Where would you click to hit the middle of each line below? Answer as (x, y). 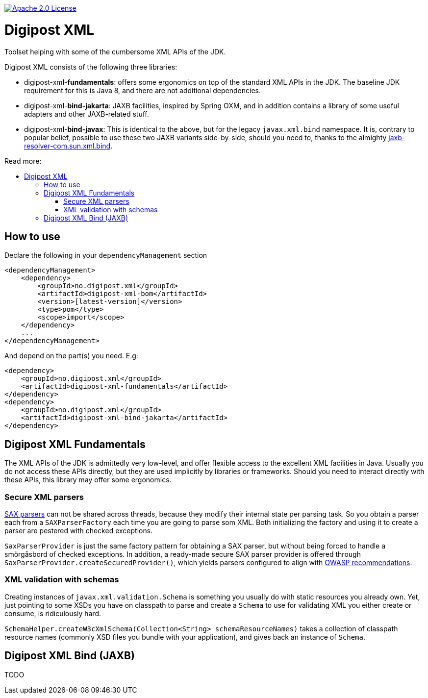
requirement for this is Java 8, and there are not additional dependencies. (143, 90)
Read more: (23, 161)
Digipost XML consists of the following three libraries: (91, 67)
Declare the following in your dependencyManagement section (106, 255)
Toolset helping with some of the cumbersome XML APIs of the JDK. (115, 51)
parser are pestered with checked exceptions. (79, 530)
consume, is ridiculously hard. (53, 613)
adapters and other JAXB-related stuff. (87, 114)
